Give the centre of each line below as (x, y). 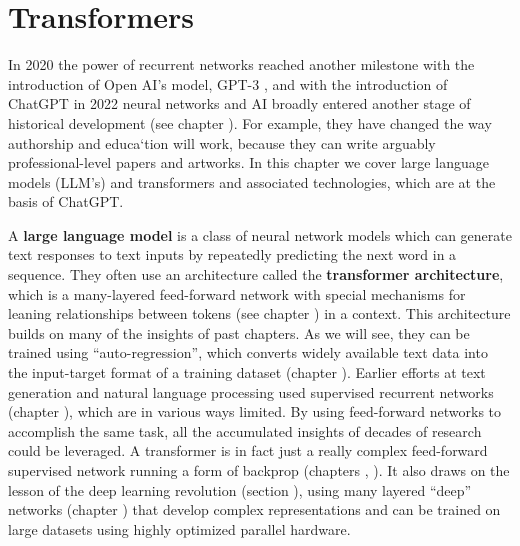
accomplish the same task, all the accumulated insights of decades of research (245, 430)
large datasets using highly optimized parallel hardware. (179, 528)
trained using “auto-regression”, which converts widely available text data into (248, 352)
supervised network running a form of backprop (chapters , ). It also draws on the (259, 470)
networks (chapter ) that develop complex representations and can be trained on (254, 509)
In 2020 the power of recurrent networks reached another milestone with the (241, 64)
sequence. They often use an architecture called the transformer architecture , (256, 274)
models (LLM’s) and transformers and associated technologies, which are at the (252, 181)
